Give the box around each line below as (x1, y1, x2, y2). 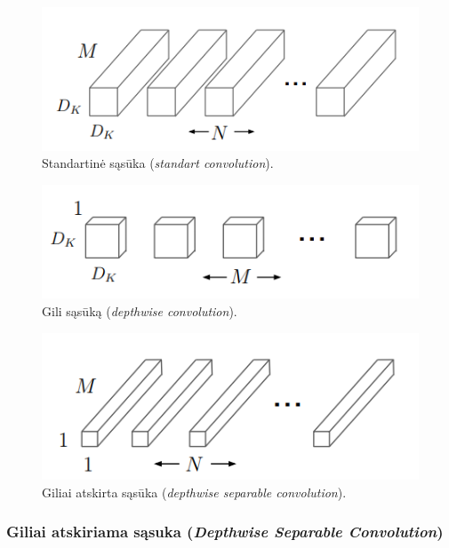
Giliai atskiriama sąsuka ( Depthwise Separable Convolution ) (6, 520, 444, 543)
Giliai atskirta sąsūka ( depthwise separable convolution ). (42, 482, 347, 501)
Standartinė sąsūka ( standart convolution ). (42, 154, 274, 172)
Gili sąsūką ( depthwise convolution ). (42, 301, 237, 320)
